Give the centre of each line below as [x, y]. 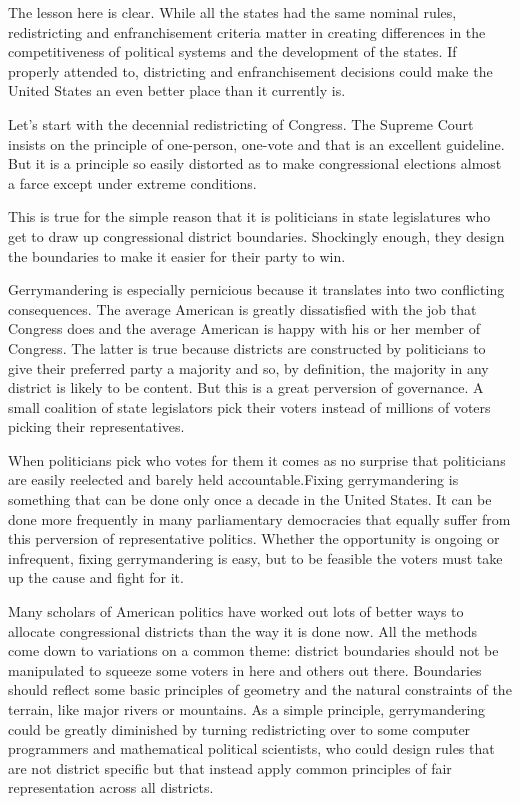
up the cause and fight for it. [96, 577]
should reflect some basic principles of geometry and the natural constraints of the [260, 689]
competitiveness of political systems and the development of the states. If [232, 51]
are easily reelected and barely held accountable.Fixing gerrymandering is [233, 479]
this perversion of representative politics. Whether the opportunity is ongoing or [254, 538]
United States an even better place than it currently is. [177, 90]
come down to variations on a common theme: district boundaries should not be [253, 650]
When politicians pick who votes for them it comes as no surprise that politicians [257, 459]
